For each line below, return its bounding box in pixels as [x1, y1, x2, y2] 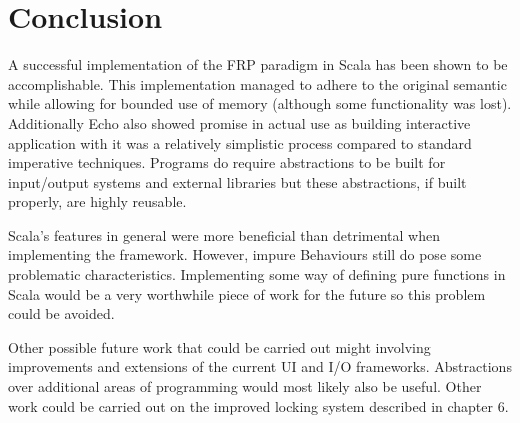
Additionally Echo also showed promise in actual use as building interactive [8, 112, 471, 133]
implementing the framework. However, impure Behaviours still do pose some [8, 244, 482, 265]
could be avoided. [8, 303, 115, 324]
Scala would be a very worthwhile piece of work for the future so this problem [8, 283, 486, 304]
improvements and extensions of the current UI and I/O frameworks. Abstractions [8, 356, 512, 377]
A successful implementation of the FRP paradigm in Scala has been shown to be [8, 54, 508, 75]
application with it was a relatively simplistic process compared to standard [8, 132, 472, 153]
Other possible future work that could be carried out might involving [8, 336, 431, 357]
